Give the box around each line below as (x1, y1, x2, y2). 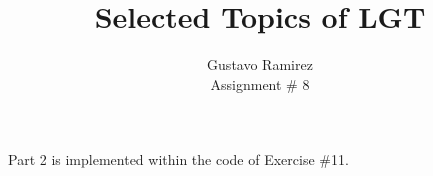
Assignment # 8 (210, 73, 310, 94)
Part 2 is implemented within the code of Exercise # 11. (8, 149, 349, 170)
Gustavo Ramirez (207, 54, 313, 75)
